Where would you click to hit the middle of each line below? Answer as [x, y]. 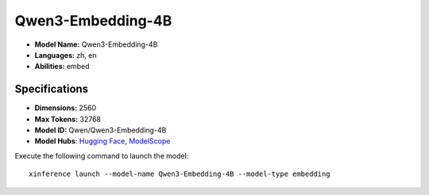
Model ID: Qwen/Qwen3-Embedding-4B [100, 130]
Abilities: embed [62, 67]
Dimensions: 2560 [66, 108]
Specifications [52, 89]
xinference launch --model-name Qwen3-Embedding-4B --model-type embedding [180, 174]
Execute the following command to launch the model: [102, 155]
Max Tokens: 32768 [68, 119]
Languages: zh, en [66, 55]
